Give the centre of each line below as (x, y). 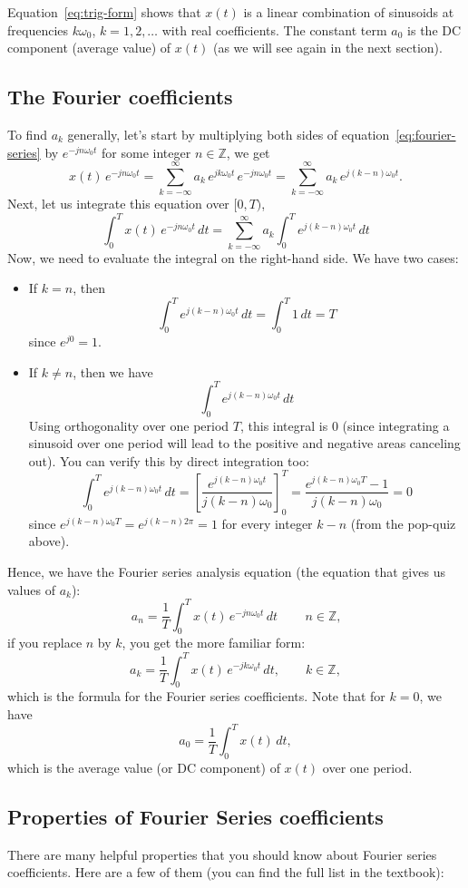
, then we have (113, 371)
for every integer (267, 523)
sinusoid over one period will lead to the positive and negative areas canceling (244, 443)
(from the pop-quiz (403, 523)
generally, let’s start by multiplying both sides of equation (229, 134)
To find (27, 134)
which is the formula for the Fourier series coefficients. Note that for (196, 696)
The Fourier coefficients (120, 97)
